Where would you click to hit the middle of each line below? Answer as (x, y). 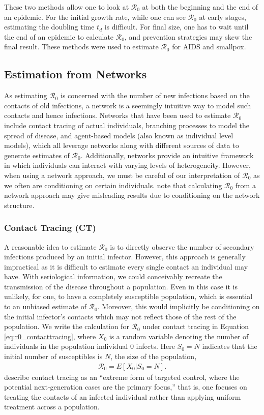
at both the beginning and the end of (200, 7)
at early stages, (223, 17)
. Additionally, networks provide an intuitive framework (167, 155)
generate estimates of (37, 155)
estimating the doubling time (49, 27)
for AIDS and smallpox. (209, 47)
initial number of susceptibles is (53, 356)
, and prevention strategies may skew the (188, 36)
